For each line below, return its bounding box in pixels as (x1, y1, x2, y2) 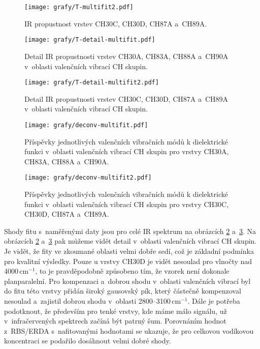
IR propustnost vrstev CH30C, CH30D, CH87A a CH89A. (24, 18, 207, 28)
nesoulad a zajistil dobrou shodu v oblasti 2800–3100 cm (4, 295, 181, 306)
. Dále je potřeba (187, 295, 240, 306)
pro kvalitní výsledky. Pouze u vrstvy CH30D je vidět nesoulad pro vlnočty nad (4, 255, 252, 266)
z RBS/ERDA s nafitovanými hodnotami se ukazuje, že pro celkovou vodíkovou (4, 325, 254, 336)
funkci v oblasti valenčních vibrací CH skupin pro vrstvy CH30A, (24, 146, 229, 157)
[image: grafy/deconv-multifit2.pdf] (24, 174, 152, 182)
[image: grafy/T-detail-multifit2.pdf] (24, 79, 159, 86)
